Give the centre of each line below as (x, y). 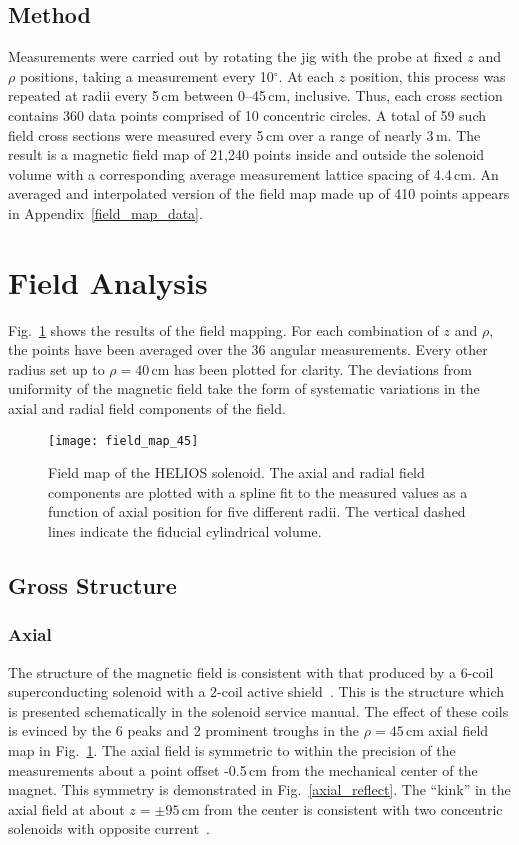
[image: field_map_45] (123, 440)
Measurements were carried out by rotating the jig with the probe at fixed (235, 56)
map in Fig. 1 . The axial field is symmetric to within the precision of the (232, 750)
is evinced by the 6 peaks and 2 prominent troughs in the (184, 730)
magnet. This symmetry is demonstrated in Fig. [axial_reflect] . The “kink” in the (259, 789)
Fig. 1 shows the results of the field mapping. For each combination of (223, 329)
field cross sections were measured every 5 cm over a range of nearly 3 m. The (244, 134)
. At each (306, 75)
